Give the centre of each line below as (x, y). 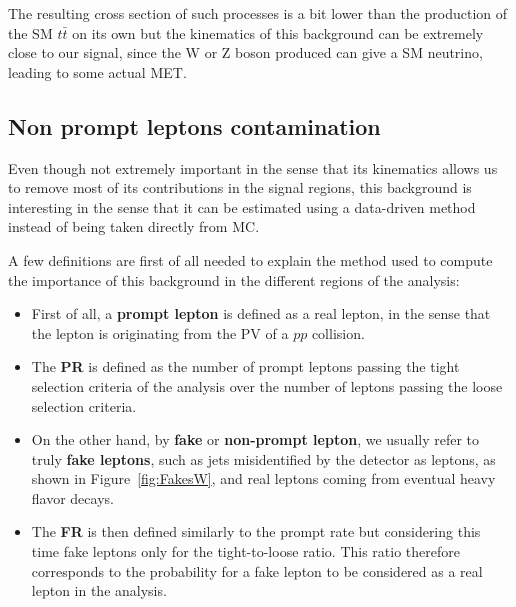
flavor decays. (72, 497)
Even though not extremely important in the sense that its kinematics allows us (253, 167)
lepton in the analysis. (99, 590)
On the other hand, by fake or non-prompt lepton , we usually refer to (255, 439)
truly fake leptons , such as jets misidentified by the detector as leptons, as (263, 458)
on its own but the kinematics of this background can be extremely (278, 32)
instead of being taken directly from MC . (134, 226)
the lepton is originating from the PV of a (160, 332)
